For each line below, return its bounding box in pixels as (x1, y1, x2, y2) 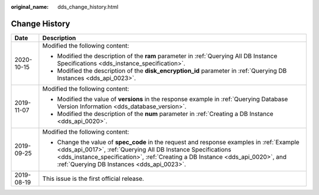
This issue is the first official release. (42, 174, 144, 183)
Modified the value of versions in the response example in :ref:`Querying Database (57, 95, 288, 103)
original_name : (11, 4, 49, 10)
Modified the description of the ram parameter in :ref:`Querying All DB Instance (57, 52, 278, 60)
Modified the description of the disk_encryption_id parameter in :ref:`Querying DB (57, 67, 287, 75)
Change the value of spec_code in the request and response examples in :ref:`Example (57, 138, 300, 146)
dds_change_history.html (57, 4, 119, 10)
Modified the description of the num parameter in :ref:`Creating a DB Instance (57, 110, 274, 118)
